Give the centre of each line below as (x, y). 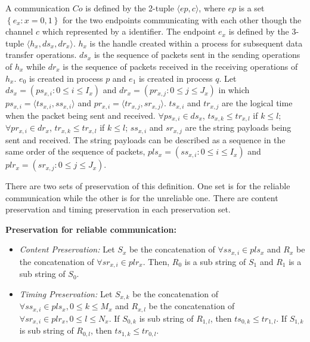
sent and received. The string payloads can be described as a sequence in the (145, 139)
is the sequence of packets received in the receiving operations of (180, 66)
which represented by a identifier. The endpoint (129, 31)
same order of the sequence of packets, (75, 151)
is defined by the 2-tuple (130, 8)
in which (234, 90)
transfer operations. (41, 55)
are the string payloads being (238, 127)
